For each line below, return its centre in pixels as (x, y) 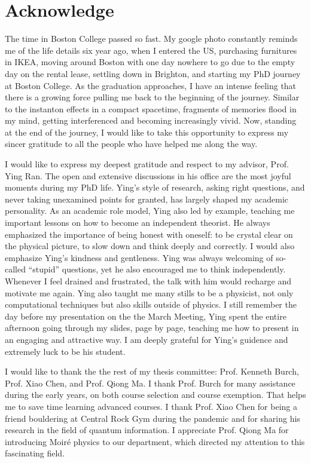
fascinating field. (35, 453)
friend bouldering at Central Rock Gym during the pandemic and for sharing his (153, 418)
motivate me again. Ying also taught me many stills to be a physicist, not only (149, 292)
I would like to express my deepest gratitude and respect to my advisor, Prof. (147, 164)
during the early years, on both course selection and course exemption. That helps (155, 395)
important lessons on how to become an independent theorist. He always (138, 223)
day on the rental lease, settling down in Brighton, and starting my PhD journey (153, 73)
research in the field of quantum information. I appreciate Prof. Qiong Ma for (147, 430)
